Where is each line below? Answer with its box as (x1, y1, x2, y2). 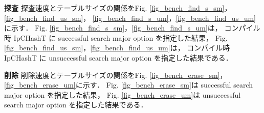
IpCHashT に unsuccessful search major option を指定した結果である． (4, 52, 233, 63)
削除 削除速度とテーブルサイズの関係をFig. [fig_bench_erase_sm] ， (4, 69, 227, 80)
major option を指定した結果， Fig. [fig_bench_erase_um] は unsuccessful (4, 89, 241, 100)
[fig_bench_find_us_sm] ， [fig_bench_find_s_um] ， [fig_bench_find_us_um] (4, 12, 256, 23)
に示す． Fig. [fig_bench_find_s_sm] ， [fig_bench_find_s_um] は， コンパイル (4, 22, 260, 33)
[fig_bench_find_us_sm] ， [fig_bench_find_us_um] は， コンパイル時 (4, 42, 230, 53)
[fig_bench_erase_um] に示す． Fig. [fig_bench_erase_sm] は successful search (4, 79, 253, 90)
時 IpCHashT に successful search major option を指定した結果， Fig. (4, 32, 228, 43)
